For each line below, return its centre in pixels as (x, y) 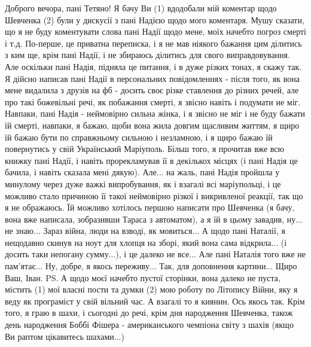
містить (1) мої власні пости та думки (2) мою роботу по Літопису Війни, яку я (151, 289)
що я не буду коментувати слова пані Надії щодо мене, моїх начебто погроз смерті (155, 31)
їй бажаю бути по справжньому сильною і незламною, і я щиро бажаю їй (139, 137)
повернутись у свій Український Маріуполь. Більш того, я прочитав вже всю (144, 149)
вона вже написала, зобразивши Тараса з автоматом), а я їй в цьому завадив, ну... (154, 219)
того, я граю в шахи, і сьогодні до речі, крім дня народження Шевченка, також (149, 313)
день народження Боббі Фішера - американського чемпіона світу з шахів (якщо (149, 325)
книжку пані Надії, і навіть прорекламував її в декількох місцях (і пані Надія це (151, 160)
